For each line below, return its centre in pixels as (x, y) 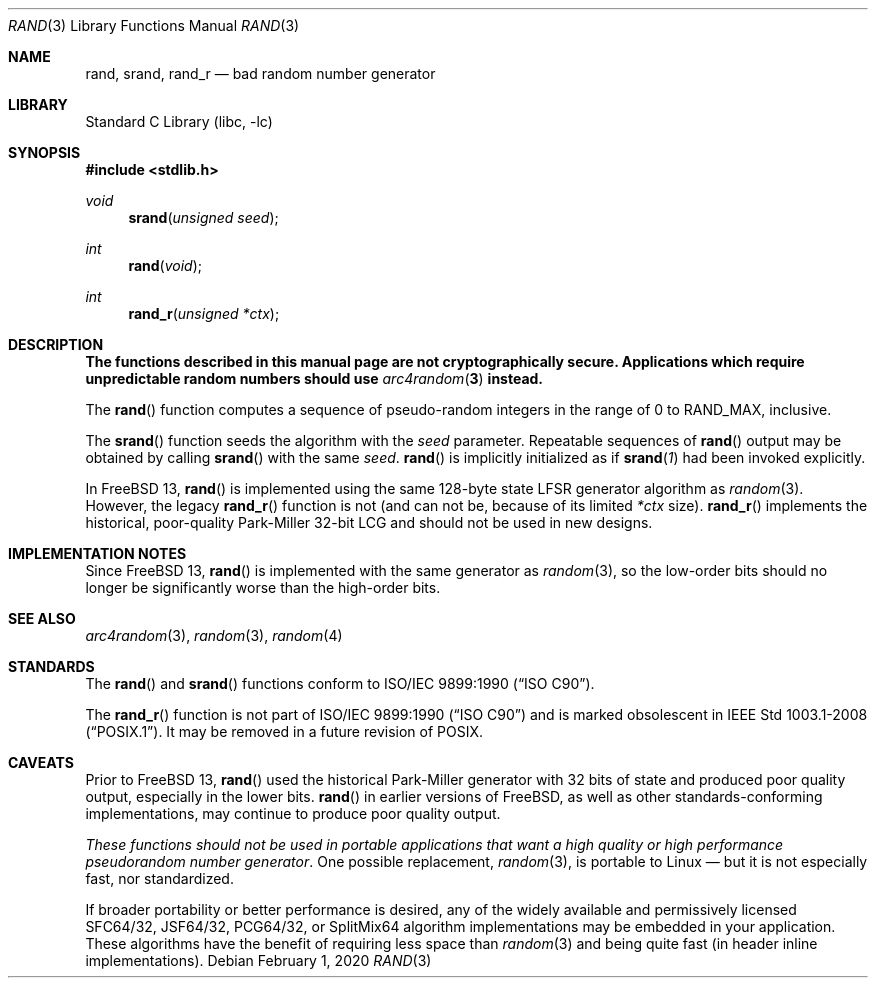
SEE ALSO (42, 618)
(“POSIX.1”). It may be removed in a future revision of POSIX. (284, 731)
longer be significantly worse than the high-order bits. (263, 587)
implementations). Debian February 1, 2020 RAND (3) (258, 960)
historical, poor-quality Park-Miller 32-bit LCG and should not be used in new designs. (369, 522)
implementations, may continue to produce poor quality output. (293, 813)
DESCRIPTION (56, 344)
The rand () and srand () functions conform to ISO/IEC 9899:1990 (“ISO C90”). (340, 683)
